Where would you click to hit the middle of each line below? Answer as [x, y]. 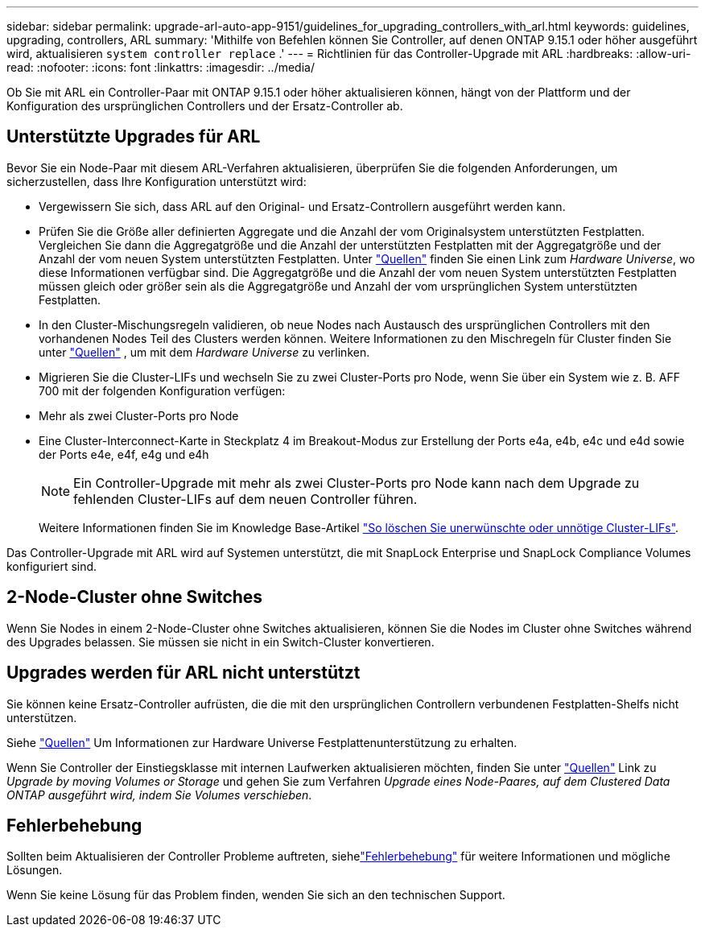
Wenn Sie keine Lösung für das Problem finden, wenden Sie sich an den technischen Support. [256, 895]
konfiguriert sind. [52, 566]
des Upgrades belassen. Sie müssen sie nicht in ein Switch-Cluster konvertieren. [221, 642]
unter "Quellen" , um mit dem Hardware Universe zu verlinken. [204, 352]
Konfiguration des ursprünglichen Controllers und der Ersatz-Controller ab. [205, 106]
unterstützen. [42, 717]
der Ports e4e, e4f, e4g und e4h [124, 454]
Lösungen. [35, 870]
